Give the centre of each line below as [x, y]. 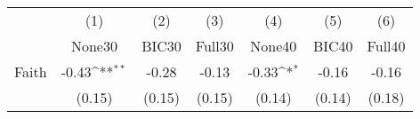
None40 [274, 46]
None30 [94, 46]
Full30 [214, 46]
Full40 [386, 46]
